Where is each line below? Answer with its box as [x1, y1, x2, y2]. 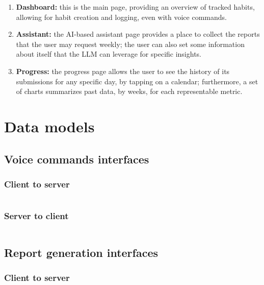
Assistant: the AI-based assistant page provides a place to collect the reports [16, 29, 260, 39]
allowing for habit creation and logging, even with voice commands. [16, 11, 227, 22]
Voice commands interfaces [4, 151, 149, 167]
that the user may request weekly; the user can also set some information [16, 38, 245, 49]
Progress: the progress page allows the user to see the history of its [16, 65, 230, 76]
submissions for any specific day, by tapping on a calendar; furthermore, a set [16, 76, 258, 86]
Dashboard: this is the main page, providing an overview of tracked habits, [16, 2, 255, 12]
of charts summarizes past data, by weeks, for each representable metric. [16, 86, 243, 97]
